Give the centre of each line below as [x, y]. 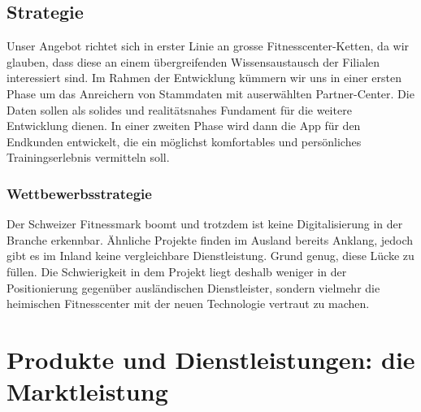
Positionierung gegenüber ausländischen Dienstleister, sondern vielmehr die [193, 287]
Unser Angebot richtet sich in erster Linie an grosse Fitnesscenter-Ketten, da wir [208, 46]
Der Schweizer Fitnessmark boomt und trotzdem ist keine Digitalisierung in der [205, 224]
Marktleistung [87, 391]
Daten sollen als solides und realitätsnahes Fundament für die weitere [179, 109]
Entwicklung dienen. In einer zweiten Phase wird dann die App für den [184, 126]
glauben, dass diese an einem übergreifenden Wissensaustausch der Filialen [193, 61]
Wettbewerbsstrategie [79, 193]
